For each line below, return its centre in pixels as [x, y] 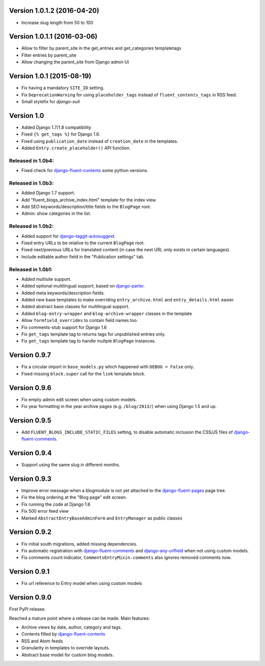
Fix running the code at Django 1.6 [56, 504]
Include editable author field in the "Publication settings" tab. [83, 257]
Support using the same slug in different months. [71, 465]
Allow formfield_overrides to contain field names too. [80, 320]
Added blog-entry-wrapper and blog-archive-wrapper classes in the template [107, 313]
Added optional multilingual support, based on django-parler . [83, 286]
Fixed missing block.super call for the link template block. [83, 374]
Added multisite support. [46, 279]
